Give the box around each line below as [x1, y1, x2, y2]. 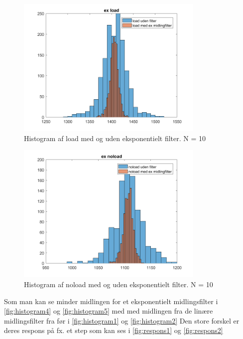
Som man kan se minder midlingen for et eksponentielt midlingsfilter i [4, 296, 218, 306]
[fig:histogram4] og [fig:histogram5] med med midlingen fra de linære [4, 306, 213, 316]
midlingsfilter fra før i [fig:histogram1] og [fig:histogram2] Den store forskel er [4, 315, 240, 326]
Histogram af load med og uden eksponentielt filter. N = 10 [24, 133, 206, 143]
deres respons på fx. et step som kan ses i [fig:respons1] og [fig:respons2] [4, 325, 223, 336]
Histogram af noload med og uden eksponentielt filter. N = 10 [24, 279, 213, 289]
